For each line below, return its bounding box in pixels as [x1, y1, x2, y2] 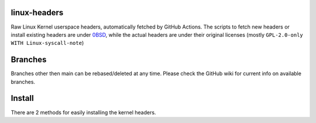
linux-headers [11, 8, 64, 17]
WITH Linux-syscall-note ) [11, 40, 84, 47]
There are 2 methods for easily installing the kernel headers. [11, 108, 156, 116]
